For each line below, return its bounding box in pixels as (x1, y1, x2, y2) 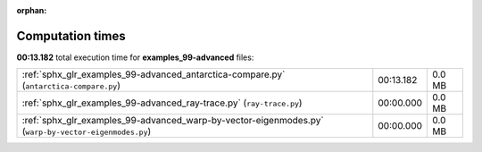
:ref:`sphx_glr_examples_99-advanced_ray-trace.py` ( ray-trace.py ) (21, 97, 303, 109)
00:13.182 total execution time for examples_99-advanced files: (16, 52, 254, 63)
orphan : (16, 5, 47, 15)
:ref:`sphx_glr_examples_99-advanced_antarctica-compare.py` (21, 68, 286, 80)
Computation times (16, 28, 126, 44)
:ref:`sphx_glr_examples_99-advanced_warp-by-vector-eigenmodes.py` (21, 114, 325, 127)
